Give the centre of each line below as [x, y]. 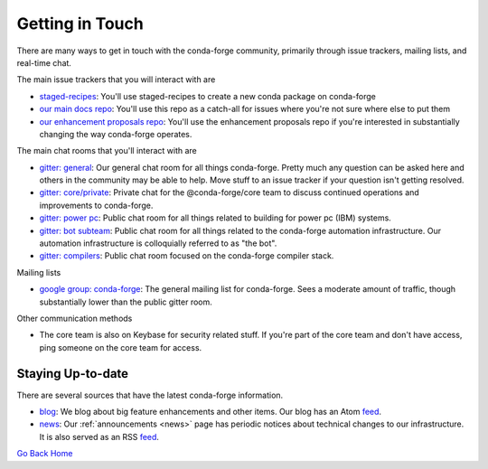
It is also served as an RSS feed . [99, 436]
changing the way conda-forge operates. [116, 134]
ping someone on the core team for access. [121, 347]
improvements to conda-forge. [96, 205]
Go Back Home [45, 454]
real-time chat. [44, 62]
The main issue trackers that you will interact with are [116, 80]
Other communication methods [75, 318]
